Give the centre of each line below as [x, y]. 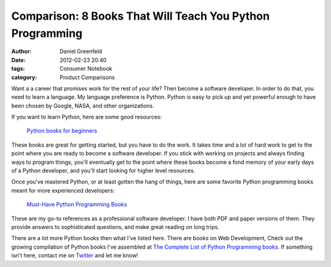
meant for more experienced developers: [63, 190]
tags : [18, 69]
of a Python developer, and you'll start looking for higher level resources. [103, 171]
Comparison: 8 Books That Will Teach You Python [140, 16]
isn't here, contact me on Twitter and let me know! [75, 255]
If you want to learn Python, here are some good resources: [87, 117]
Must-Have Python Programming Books [77, 204]
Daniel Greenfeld [81, 52]
